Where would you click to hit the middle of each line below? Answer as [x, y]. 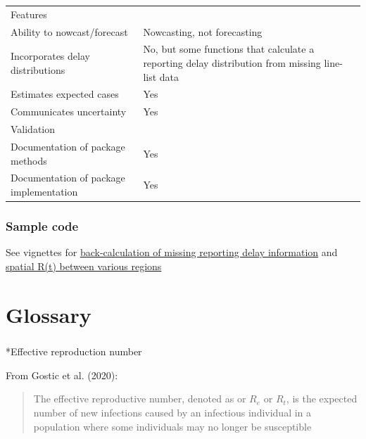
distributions [38, 69]
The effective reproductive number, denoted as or [140, 399]
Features [29, 14]
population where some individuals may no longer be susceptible [172, 426]
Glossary [49, 314]
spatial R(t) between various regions [84, 266]
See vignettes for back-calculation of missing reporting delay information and [172, 252]
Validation [33, 129]
